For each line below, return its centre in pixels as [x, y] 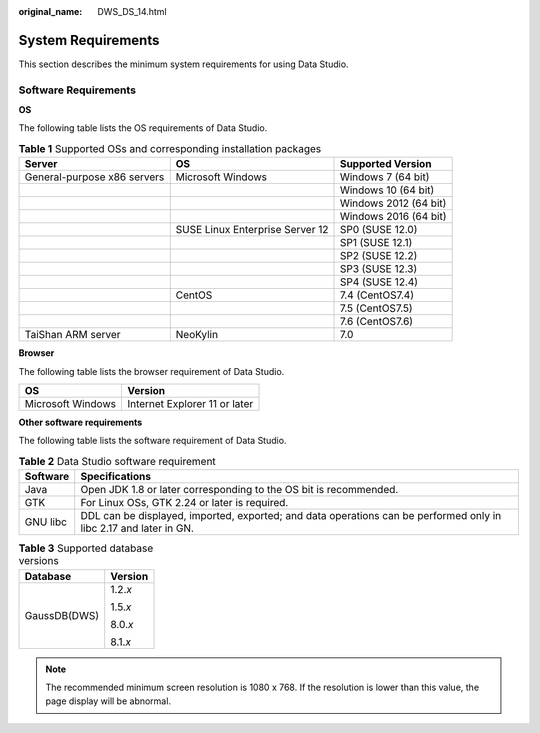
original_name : [50, 11]
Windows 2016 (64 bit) [393, 217]
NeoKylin [197, 335]
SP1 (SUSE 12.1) [376, 243]
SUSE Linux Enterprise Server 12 [252, 230]
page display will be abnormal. [108, 701]
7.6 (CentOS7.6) [376, 322]
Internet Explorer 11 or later [190, 403]
